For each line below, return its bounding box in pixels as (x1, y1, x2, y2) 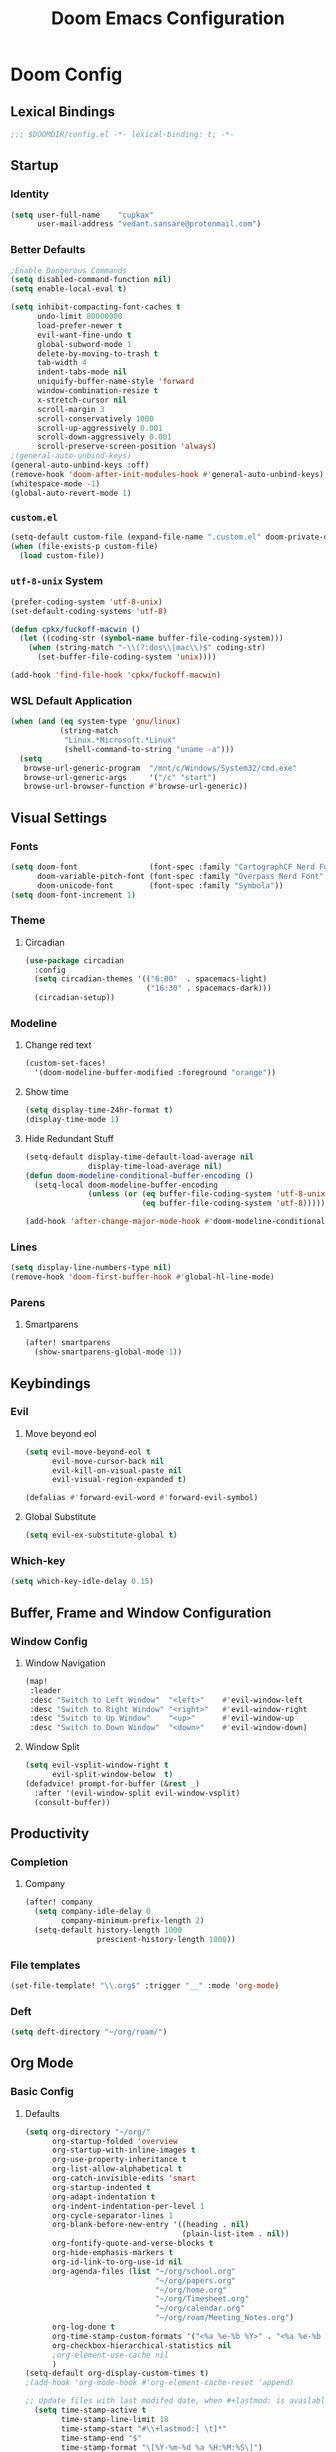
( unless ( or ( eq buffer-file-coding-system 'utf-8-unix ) (88, 1189, 330, 1199)
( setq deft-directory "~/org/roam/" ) (10, 2027, 168, 2037)
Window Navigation (24, 1657, 106, 1669)
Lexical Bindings (10, 103, 115, 120)
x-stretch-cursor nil (36, 395, 128, 405)
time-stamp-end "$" (61, 2433, 142, 2443)
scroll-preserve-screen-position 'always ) (36, 442, 217, 452)
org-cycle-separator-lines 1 (51, 2210, 174, 2221)
